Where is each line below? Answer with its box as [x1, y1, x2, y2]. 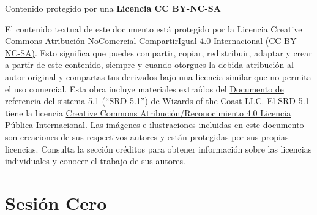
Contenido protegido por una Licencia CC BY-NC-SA [5, 2, 221, 14]
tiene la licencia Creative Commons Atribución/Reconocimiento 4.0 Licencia [5, 106, 291, 119]
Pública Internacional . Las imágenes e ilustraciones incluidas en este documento [5, 118, 304, 131]
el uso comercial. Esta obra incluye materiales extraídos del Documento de [5, 82, 284, 95]
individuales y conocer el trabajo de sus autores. [5, 154, 185, 167]
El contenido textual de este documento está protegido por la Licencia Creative [5, 22, 302, 35]
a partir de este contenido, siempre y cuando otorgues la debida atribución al [5, 58, 294, 71]
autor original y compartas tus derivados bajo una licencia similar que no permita [5, 70, 311, 83]
